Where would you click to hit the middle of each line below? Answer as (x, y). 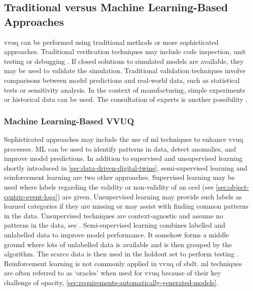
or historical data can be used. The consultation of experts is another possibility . (126, 99)
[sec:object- (232, 186)
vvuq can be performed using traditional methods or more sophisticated (111, 42)
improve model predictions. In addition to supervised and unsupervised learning (123, 158)
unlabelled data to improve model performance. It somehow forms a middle (117, 234)
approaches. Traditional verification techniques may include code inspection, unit (125, 51)
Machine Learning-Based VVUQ (69, 121)
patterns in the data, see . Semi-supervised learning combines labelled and (115, 225)
